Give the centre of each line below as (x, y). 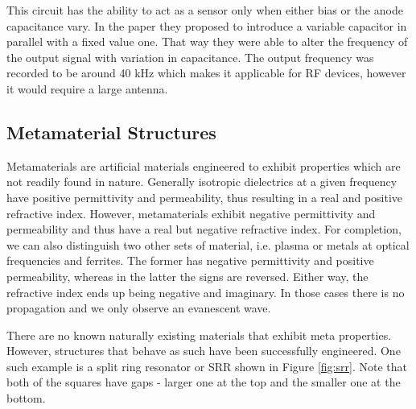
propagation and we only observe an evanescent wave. (139, 308)
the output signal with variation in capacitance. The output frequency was (190, 57)
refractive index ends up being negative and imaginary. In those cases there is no (206, 292)
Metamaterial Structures (111, 132)
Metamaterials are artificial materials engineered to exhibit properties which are (204, 165)
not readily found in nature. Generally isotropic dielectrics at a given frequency (202, 182)
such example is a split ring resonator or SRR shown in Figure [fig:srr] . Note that (207, 366)
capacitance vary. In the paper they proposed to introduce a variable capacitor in (207, 25)
